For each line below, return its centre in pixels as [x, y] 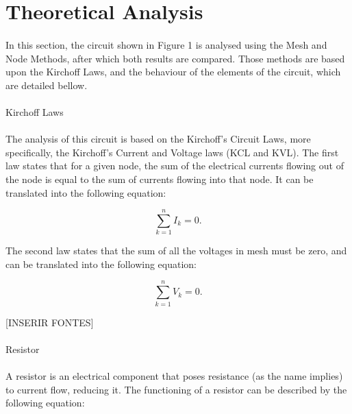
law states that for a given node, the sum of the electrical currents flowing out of [175, 166]
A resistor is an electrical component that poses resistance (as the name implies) [174, 375]
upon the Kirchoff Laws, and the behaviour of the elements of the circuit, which [173, 72]
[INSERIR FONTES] [50, 322]
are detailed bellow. [47, 85]
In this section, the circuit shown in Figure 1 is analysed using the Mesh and [166, 44]
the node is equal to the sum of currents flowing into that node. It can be [160, 179]
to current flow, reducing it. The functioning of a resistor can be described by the [176, 389]
